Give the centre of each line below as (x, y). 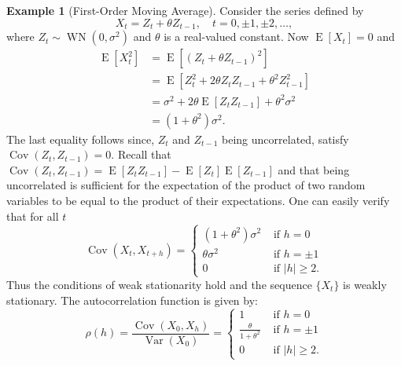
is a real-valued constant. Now (236, 37)
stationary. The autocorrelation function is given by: (132, 300)
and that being (314, 169)
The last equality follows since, (81, 139)
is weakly (365, 284)
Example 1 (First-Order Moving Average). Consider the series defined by (185, 10)
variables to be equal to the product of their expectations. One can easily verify (198, 201)
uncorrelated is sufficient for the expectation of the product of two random (186, 185)
